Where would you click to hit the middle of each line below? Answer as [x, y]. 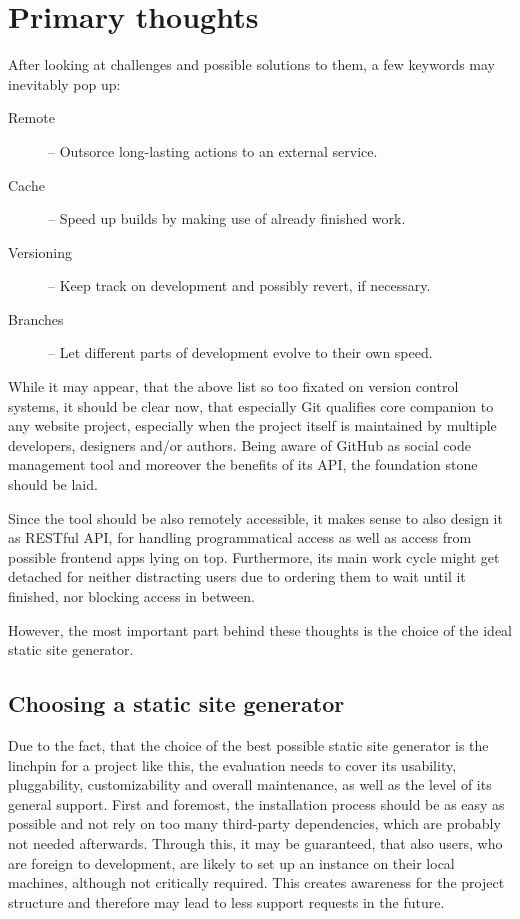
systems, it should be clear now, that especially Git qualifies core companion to [251, 405]
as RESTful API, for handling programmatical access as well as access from [240, 537]
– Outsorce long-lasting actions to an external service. [213, 150]
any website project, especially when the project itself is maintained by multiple [252, 425]
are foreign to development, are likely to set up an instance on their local [231, 862]
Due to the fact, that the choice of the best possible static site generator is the [248, 744]
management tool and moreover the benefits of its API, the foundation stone [243, 464]
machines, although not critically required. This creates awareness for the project [256, 882]
